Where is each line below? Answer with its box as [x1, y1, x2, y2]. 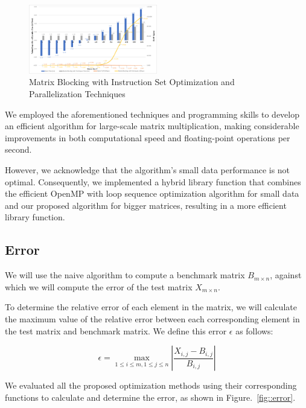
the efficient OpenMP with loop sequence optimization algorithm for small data [5, 187, 299, 200]
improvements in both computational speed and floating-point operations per [5, 131, 290, 144]
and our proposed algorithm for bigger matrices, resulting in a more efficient [5, 199, 287, 211]
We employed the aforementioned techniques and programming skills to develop [5, 107, 300, 120]
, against [270, 269, 302, 281]
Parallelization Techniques [29, 88, 126, 100]
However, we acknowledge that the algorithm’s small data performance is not [5, 164, 290, 176]
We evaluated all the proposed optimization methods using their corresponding [5, 379, 297, 392]
